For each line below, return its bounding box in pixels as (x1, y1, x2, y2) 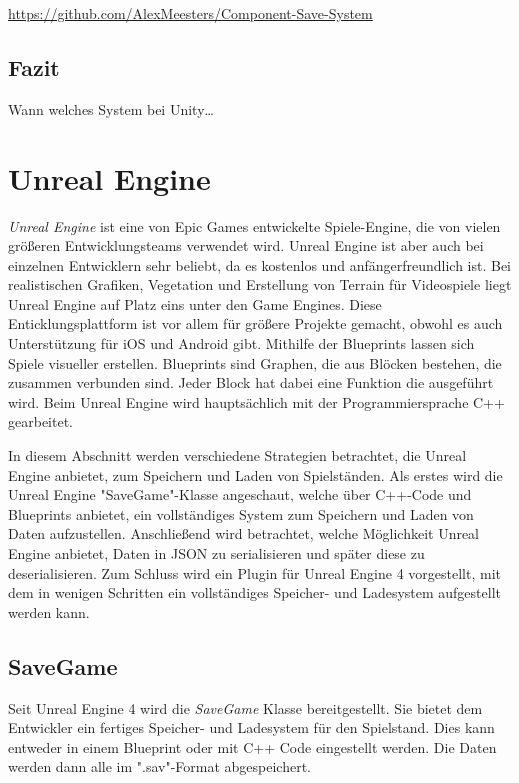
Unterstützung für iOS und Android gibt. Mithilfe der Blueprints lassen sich (8, 333, 475, 354)
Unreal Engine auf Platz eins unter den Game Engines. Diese (8, 293, 382, 314)
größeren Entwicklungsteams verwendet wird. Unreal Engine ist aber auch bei (8, 235, 484, 256)
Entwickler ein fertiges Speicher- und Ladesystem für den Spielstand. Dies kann (8, 717, 495, 738)
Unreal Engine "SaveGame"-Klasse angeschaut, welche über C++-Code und (8, 484, 472, 505)
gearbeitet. (8, 411, 73, 432)
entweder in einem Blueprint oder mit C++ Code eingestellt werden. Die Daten (8, 736, 497, 757)
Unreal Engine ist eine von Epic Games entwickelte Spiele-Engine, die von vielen (8, 215, 501, 236)
